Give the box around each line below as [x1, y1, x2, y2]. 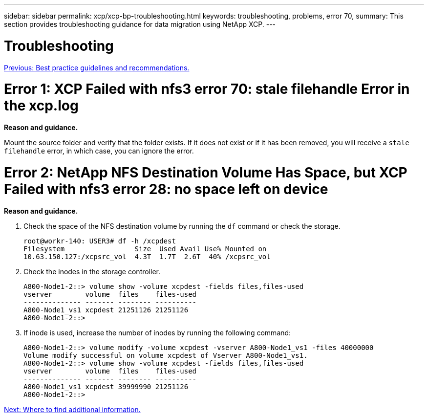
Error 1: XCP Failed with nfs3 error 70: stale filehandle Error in [4, 81, 410, 98]
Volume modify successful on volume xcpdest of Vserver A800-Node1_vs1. [23, 351, 308, 359]
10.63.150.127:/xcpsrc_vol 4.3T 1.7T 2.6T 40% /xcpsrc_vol [23, 252, 271, 261]
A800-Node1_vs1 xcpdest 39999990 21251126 [23, 382, 189, 391]
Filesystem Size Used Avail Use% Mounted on [23, 244, 267, 253]
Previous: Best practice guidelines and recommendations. [4, 63, 190, 72]
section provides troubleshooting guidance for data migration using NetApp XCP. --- [4, 20, 276, 28]
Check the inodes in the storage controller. [23, 267, 161, 276]
